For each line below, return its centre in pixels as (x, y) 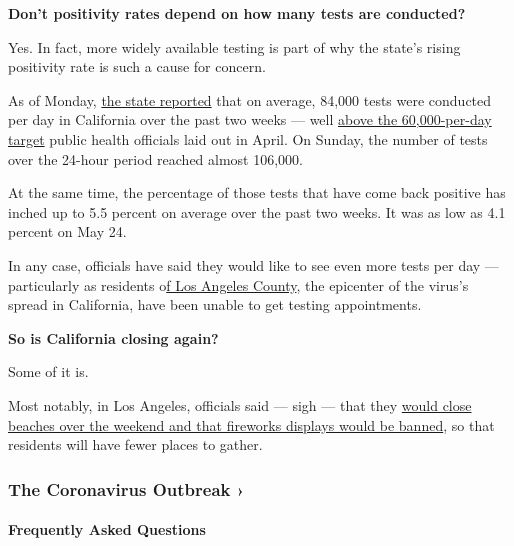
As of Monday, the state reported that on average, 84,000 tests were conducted (250, 99)
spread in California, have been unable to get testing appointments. (215, 304)
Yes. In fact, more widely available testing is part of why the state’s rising (234, 46)
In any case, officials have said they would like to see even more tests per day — (253, 264)
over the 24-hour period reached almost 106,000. (156, 158)
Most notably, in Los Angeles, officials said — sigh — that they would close (240, 404)
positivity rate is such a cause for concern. (137, 66)
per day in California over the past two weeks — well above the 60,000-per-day (250, 119)
